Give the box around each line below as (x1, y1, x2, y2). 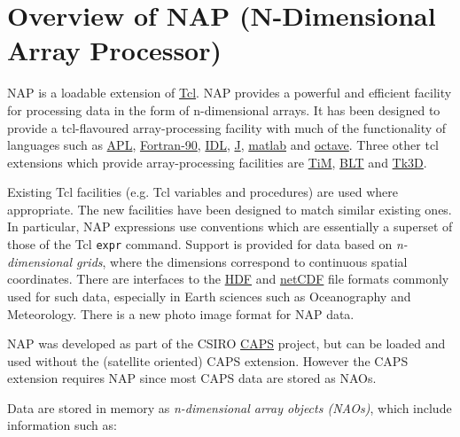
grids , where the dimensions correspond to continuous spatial (76, 252, 408, 270)
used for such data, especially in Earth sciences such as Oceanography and (7, 286, 411, 305)
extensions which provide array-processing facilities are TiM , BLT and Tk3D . (7, 152, 427, 171)
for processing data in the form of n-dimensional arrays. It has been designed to (7, 100, 441, 119)
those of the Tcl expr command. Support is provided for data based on (7, 235, 393, 254)
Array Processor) (7, 32, 222, 68)
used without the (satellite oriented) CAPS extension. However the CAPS (7, 351, 409, 370)
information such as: (7, 416, 117, 434)
